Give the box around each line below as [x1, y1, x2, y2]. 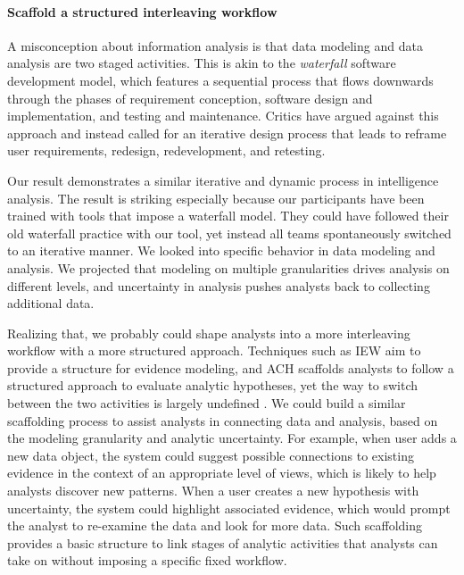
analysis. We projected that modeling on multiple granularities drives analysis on [7, 258, 450, 277]
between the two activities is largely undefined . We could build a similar [7, 394, 406, 412]
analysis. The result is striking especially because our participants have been [7, 188, 425, 207]
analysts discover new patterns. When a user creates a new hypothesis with [7, 481, 419, 500]
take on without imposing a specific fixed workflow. [7, 551, 287, 570]
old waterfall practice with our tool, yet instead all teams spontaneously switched [7, 223, 452, 242]
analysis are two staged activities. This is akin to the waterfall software [7, 54, 396, 72]
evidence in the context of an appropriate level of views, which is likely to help [7, 463, 436, 482]
